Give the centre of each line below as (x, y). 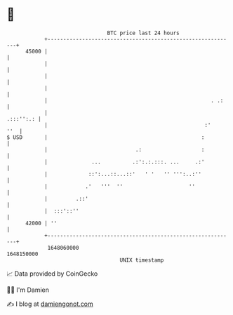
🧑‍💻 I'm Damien (28, 290)
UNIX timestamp (142, 260)
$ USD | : (106, 137)
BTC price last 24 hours (143, 33)
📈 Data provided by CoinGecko (52, 274)
